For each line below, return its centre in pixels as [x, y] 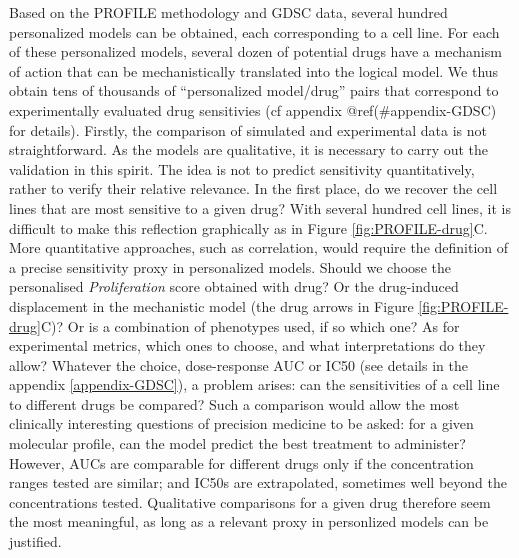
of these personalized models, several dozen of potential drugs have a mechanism [255, 51]
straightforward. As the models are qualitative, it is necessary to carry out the [249, 149]
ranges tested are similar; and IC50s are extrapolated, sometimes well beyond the [258, 482]
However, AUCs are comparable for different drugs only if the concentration [241, 462]
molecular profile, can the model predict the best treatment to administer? [237, 443]
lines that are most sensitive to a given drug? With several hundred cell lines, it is [260, 207]
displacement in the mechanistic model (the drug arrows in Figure [211, 305]
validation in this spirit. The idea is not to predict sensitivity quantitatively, [242, 168]
